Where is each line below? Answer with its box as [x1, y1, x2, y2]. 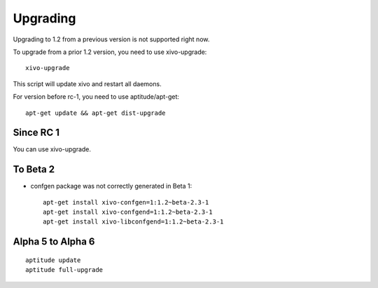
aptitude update [25, 256, 81, 264]
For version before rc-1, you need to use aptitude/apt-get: [13, 92, 180, 101]
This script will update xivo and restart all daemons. [13, 79, 162, 88]
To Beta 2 [13, 163, 55, 175]
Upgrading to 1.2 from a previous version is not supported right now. [13, 35, 210, 43]
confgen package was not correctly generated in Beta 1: [30, 182, 192, 191]
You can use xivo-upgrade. [13, 145, 91, 153]
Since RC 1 [13, 127, 59, 139]
